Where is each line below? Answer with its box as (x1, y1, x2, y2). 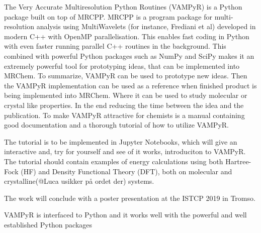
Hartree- (225, 156, 251, 166)
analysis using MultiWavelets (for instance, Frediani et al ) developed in (36, 21, 256, 32)
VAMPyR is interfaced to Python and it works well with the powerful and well (4, 209, 247, 220)
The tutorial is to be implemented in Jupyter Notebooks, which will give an (4, 136, 237, 147)
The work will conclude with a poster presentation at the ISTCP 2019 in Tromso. (4, 192, 255, 203)
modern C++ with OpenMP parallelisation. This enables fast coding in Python (4, 31, 249, 41)
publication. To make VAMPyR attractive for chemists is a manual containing (4, 109, 245, 120)
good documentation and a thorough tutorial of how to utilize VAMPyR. (4, 120, 229, 130)
